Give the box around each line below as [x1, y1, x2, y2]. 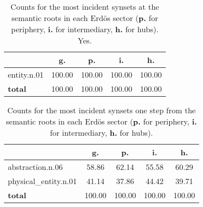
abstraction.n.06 [8, 161, 63, 172]
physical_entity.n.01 [8, 175, 77, 186]
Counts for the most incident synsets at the [10, 1, 159, 12]
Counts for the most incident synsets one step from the [7, 104, 196, 116]
